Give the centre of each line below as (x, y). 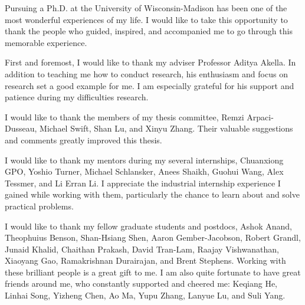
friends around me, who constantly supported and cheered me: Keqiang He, (141, 283)
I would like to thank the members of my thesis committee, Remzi (124, 117)
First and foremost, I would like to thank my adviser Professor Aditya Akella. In (150, 62)
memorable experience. (46, 42)
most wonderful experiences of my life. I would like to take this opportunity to (146, 19)
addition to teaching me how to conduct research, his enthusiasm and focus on (146, 73)
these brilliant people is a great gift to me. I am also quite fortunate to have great (153, 272)
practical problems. (39, 206)
